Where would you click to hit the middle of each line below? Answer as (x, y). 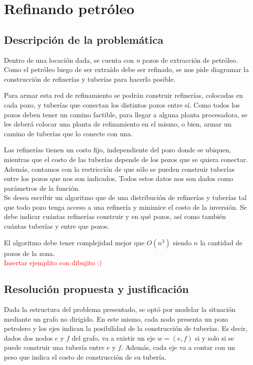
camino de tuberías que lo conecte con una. (68, 133)
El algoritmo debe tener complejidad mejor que (74, 242)
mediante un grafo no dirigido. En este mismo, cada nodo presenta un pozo (116, 319)
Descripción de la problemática (84, 39)
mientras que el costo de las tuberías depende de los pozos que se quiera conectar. (126, 159)
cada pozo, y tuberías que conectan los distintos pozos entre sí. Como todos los (122, 104)
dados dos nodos (28, 338)
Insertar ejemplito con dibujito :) (53, 263)
